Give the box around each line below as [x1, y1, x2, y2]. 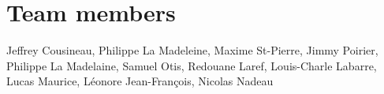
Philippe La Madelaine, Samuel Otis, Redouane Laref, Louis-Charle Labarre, [6, 57, 377, 73]
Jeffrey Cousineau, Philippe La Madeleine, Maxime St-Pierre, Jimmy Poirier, [6, 42, 378, 58]
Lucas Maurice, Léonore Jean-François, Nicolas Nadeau [6, 73, 274, 89]
